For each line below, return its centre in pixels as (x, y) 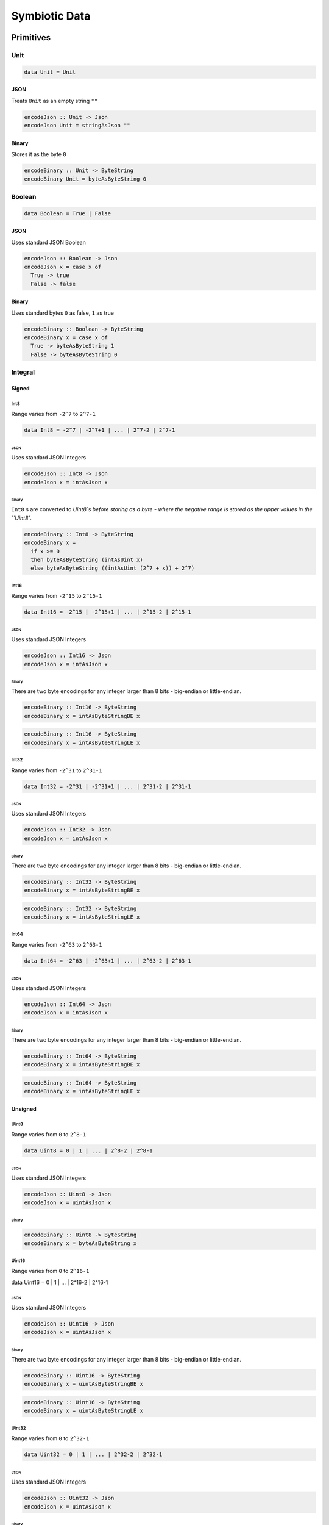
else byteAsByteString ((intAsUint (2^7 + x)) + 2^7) (113, 568)
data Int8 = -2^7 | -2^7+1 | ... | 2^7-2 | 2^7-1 (100, 430)
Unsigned (24, 1109)
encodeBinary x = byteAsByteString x (80, 1243)
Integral (23, 372)
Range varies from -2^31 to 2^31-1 (57, 770)
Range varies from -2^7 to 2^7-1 (54, 414)
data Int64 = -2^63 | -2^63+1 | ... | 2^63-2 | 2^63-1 (108, 960)
